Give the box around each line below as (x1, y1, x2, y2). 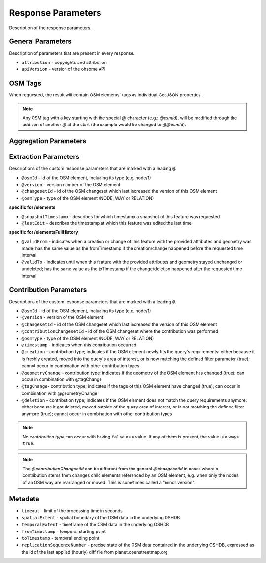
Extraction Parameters (9, 153, 80, 161)
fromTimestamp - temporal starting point (21, 528, 106, 534)
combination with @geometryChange (21, 390, 98, 396)
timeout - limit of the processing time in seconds (21, 507, 123, 514)
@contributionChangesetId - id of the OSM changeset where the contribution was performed (21, 328, 219, 334)
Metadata (9, 495, 39, 503)
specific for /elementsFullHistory (9, 229, 78, 235)
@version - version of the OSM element (21, 314, 103, 320)
